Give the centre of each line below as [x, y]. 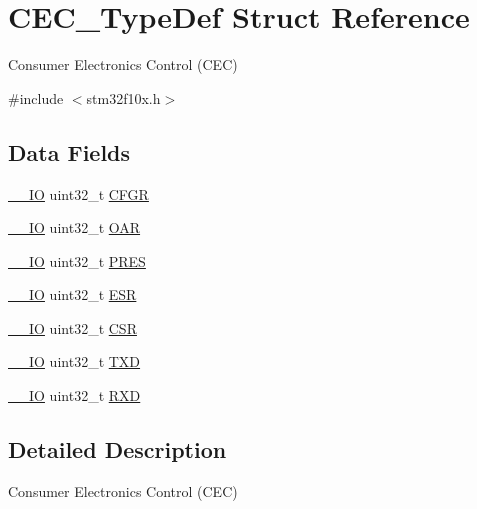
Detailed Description [117, 449]
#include [36, 97]
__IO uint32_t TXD [74, 361]
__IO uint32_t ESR [72, 294]
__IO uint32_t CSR [72, 327]
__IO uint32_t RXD [74, 395]
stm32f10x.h [123, 97]
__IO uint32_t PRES [77, 260]
